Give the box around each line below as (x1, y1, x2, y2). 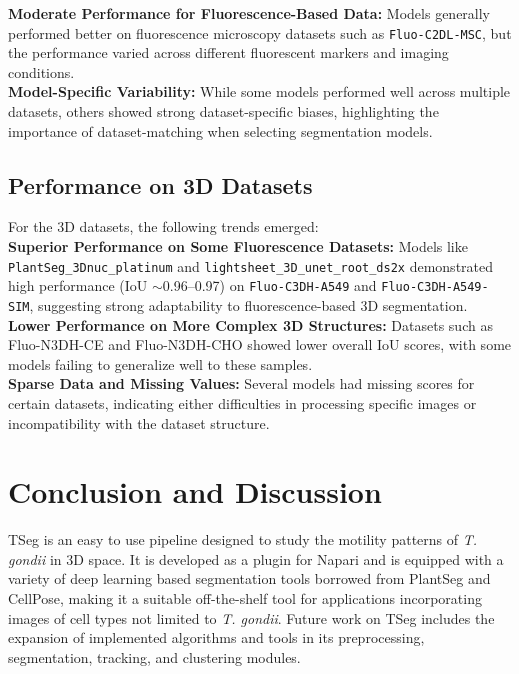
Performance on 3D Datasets (8, 169, 313, 200)
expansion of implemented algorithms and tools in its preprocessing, (8, 627, 425, 648)
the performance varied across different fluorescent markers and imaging (8, 42, 449, 63)
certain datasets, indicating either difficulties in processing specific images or (8, 392, 477, 413)
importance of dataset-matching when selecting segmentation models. (8, 120, 433, 141)
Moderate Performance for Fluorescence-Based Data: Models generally (8, 3, 491, 23)
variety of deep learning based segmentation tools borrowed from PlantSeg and (8, 568, 491, 589)
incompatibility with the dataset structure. (8, 412, 270, 433)
